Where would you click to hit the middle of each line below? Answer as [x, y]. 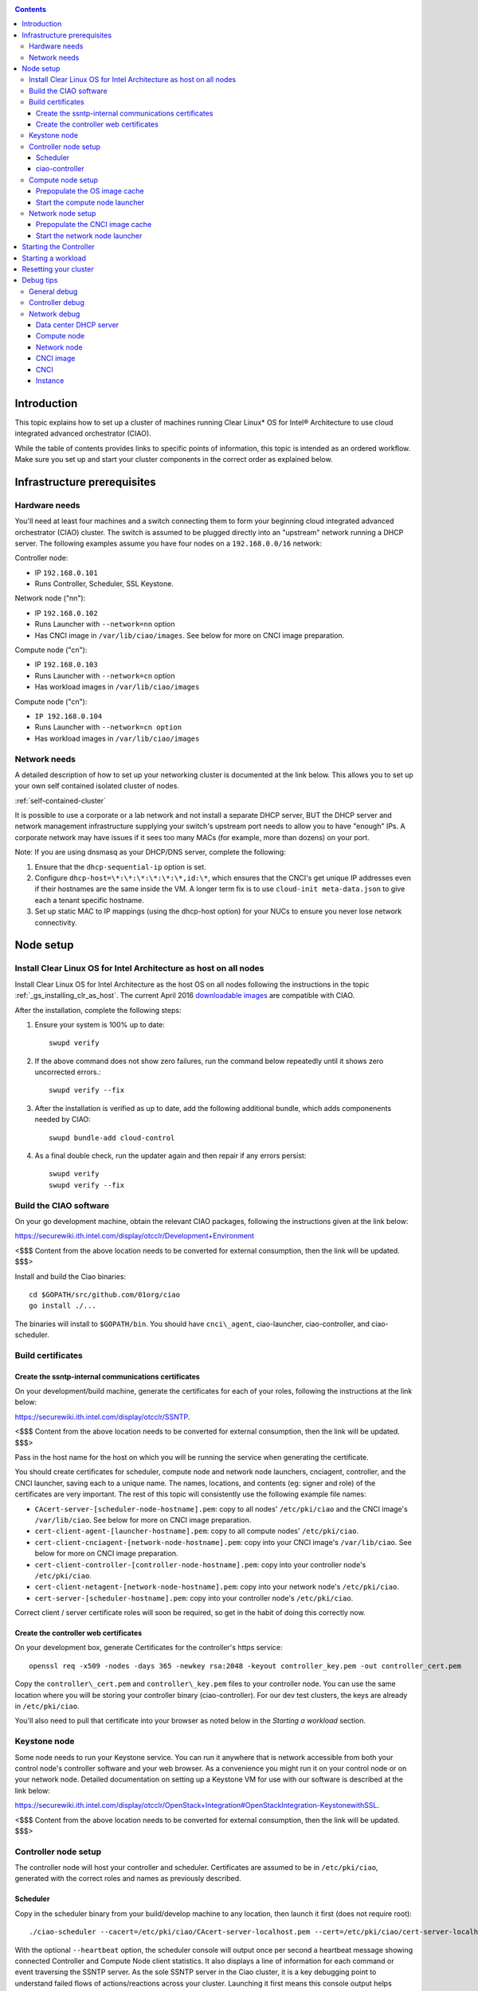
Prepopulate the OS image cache [90, 191]
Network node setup [63, 213]
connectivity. [56, 922]
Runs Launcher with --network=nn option [105, 624]
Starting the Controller [58, 247]
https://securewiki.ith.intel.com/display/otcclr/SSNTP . [102, 1417]
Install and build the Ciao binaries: [71, 1276]
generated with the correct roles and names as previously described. [128, 1879]
